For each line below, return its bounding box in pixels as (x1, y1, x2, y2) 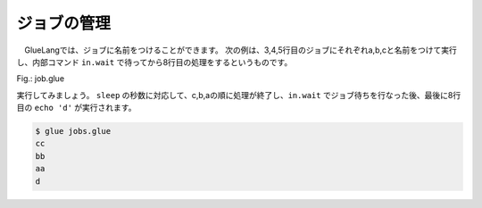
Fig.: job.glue (16, 73, 65, 84)
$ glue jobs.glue (35, 126, 112, 137)
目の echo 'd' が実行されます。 (16, 103, 137, 113)
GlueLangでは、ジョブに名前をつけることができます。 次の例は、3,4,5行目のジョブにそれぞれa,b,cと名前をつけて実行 (23, 45, 457, 55)
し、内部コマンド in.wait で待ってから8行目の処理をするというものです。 (16, 56, 293, 67)
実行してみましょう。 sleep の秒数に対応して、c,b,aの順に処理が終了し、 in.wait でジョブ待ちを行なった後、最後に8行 (16, 89, 461, 100)
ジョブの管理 (16, 13, 112, 33)
